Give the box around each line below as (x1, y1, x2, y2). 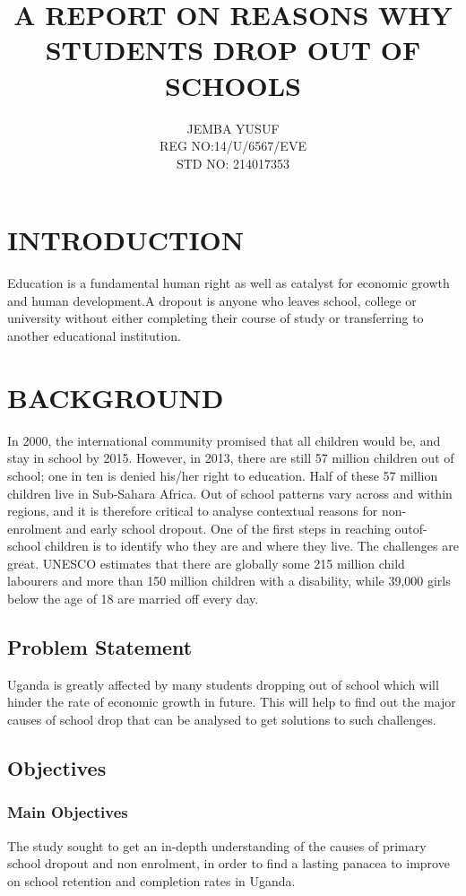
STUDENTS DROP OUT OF (45, 31, 421, 68)
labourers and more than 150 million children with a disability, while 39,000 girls (7, 571, 451, 590)
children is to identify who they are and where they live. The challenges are (45, 536, 459, 555)
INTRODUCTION (7, 222, 245, 258)
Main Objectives (7, 801, 128, 823)
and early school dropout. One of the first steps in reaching (65, 518, 391, 537)
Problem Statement (7, 633, 193, 661)
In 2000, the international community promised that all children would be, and (7, 431, 441, 449)
